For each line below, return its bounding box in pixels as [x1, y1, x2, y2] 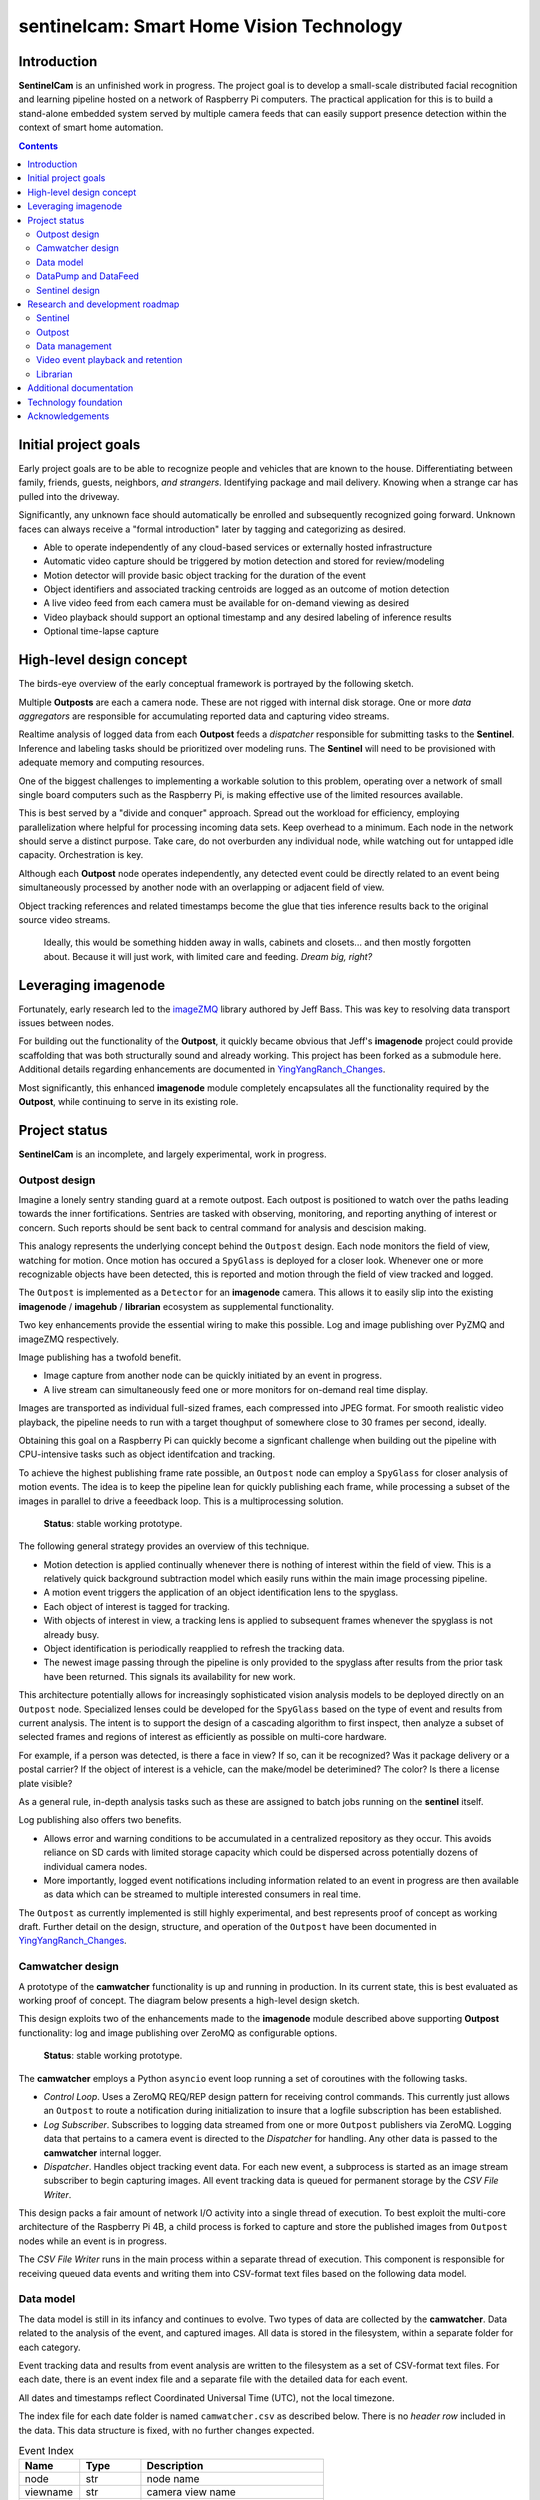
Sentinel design [36, 284, 100, 296]
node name [146, 2472, 200, 2486]
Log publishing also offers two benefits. [18, 1814, 182, 1826]
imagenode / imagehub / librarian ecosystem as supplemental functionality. [18, 1300, 334, 1312]
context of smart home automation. [18, 121, 164, 134]
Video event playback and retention [36, 354, 183, 366]
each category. [18, 2341, 81, 2353]
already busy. [43, 1628, 100, 1640]
